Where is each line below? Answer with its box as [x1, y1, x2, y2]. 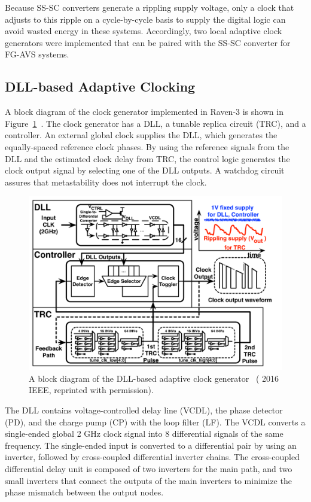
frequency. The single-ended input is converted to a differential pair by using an [5, 439, 297, 451]
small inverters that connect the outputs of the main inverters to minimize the [5, 474, 292, 486]
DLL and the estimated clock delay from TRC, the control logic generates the [5, 152, 290, 165]
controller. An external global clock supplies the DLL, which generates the [5, 129, 278, 141]
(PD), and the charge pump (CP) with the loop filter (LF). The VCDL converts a [5, 415, 306, 428]
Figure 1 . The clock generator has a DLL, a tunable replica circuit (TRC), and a [5, 117, 306, 129]
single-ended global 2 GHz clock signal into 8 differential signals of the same [5, 427, 283, 440]
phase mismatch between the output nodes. [5, 486, 164, 498]
